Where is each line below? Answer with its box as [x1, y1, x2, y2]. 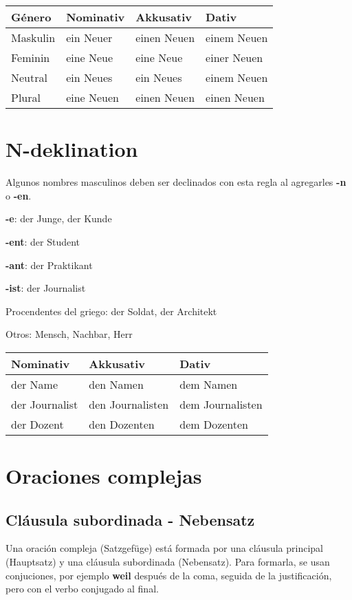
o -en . [5, 188, 32, 202]
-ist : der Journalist [5, 281, 86, 295]
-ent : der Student [5, 234, 80, 248]
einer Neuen [206, 50, 263, 65]
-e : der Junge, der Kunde [5, 211, 112, 226]
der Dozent [11, 416, 64, 432]
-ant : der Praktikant [5, 257, 93, 272]
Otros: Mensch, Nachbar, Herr [5, 327, 133, 341]
